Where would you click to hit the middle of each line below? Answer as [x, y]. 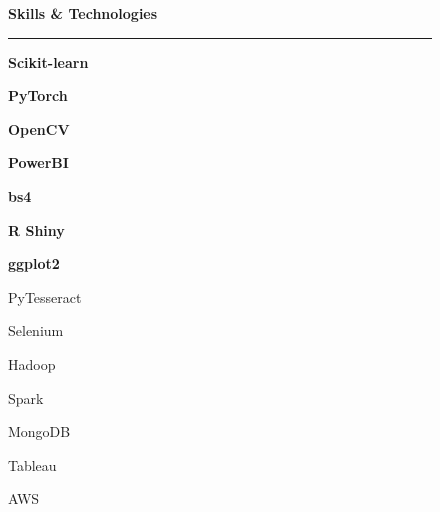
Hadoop [32, 363]
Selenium [36, 330]
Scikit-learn [48, 61]
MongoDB [39, 431]
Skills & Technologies [83, 13]
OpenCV [39, 128]
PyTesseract [45, 296]
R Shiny [36, 229]
